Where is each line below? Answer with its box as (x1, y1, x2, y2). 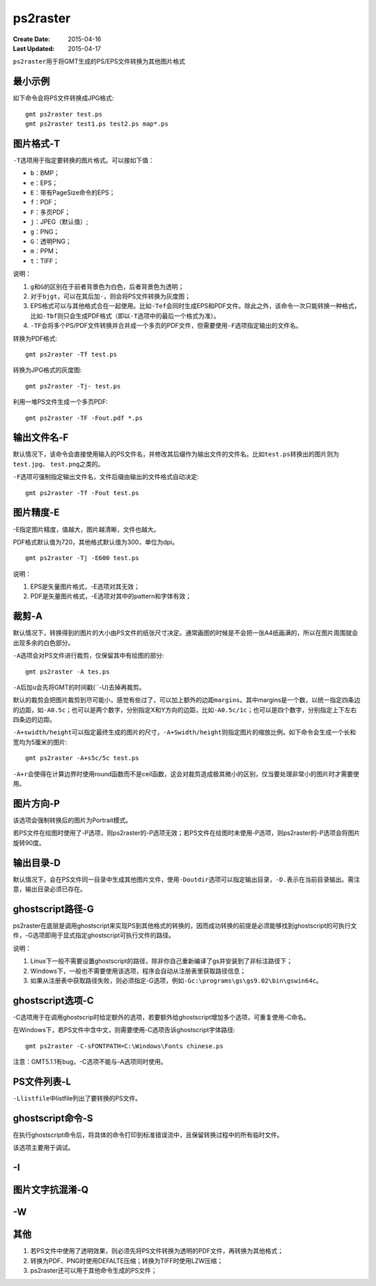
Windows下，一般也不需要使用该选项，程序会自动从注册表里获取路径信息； (30, 967, 246, 975)
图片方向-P (13, 797, 61, 809)
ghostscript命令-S (13, 1112, 93, 1124)
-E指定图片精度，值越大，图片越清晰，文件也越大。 (13, 525, 160, 534)
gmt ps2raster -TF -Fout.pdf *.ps (25, 414, 143, 422)
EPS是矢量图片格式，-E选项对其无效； (30, 582, 141, 591)
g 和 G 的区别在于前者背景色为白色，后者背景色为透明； (30, 282, 185, 291)
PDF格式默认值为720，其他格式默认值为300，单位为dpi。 (13, 538, 179, 546)
